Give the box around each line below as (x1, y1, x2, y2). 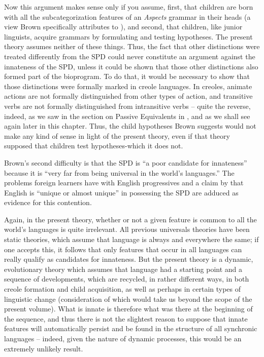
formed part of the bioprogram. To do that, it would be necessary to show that (4, 71, 250, 82)
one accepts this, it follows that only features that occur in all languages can (4, 244, 242, 254)
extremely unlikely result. (4, 343, 83, 353)
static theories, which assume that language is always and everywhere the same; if (4, 234, 259, 245)
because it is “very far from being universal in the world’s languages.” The (4, 167, 235, 178)
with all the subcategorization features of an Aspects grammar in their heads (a (4, 11, 251, 22)
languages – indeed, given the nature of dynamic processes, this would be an (4, 333, 242, 343)
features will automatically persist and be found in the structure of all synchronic (4, 323, 257, 334)
